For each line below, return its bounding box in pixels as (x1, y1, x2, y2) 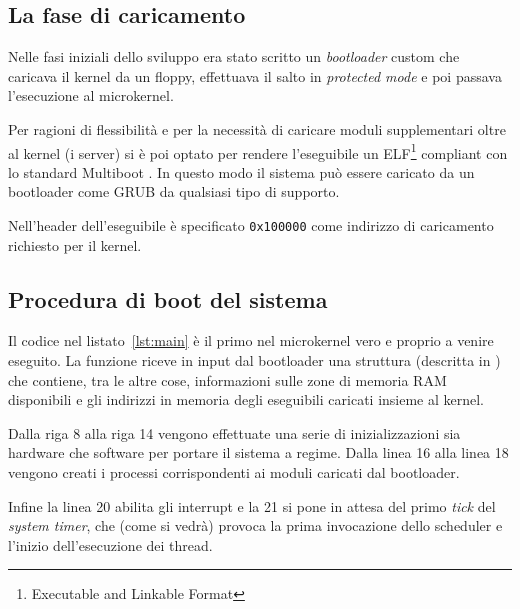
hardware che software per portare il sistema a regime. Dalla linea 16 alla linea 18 (8, 442, 509, 463)
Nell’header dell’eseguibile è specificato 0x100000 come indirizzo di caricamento (8, 215, 494, 236)
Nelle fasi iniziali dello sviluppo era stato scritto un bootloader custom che (8, 46, 460, 67)
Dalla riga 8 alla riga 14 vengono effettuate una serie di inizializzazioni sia (8, 422, 461, 443)
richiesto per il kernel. (8, 234, 142, 255)
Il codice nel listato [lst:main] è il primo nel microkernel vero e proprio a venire (8, 330, 494, 351)
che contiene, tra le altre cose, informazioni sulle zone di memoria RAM (8, 369, 447, 390)
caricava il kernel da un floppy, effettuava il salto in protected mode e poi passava (8, 65, 502, 86)
